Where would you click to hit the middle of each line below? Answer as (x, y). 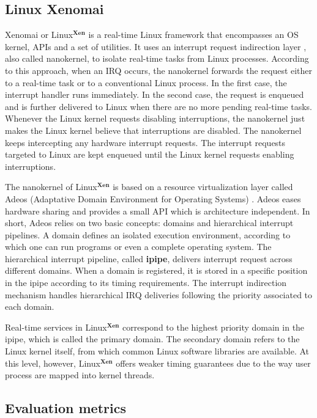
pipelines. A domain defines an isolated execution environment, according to (148, 234)
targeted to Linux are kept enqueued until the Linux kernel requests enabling (150, 154)
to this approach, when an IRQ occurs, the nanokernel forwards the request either (159, 70)
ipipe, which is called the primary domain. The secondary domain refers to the (152, 339)
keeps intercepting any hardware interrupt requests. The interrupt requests (145, 142)
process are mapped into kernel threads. (80, 375)
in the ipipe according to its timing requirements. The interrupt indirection (146, 283)
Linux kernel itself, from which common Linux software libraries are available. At (157, 351)
